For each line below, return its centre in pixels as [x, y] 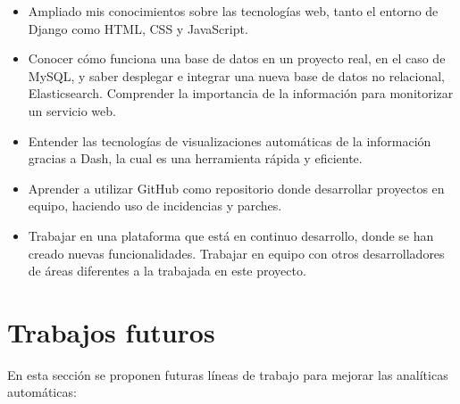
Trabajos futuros [111, 331]
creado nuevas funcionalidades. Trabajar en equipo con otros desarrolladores [236, 253]
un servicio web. [72, 110]
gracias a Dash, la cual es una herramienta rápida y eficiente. [195, 158]
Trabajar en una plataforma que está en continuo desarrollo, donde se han [231, 235]
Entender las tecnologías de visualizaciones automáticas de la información [230, 140]
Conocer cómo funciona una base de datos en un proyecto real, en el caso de [237, 58]
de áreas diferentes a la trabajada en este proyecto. [167, 271]
